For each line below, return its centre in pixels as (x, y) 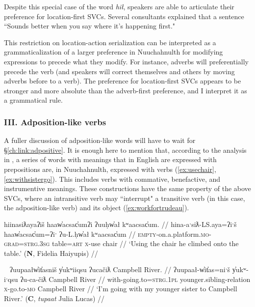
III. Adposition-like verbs (55, 122)
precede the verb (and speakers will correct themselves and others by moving (119, 71)
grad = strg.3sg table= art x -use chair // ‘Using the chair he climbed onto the (121, 243)
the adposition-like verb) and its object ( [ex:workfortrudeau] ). (97, 208)
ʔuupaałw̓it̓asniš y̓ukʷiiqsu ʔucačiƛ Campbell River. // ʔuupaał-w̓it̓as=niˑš (120, 269)
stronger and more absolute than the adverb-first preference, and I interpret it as (126, 90)
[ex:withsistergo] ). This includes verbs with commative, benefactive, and (112, 179)
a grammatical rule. (33, 100)
